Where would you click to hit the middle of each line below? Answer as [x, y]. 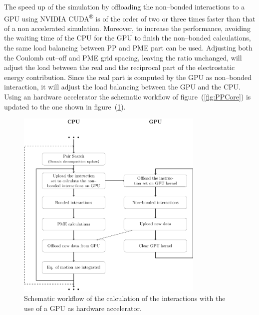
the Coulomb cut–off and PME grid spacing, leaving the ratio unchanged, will [123, 57]
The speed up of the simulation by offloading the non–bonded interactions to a [125, 6]
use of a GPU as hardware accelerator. [83, 308]
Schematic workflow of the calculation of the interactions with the [125, 298]
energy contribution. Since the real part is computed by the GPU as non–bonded [128, 77]
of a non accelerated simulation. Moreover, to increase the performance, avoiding [127, 28]
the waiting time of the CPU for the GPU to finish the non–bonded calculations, [128, 38]
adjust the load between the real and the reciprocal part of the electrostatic [120, 67]
